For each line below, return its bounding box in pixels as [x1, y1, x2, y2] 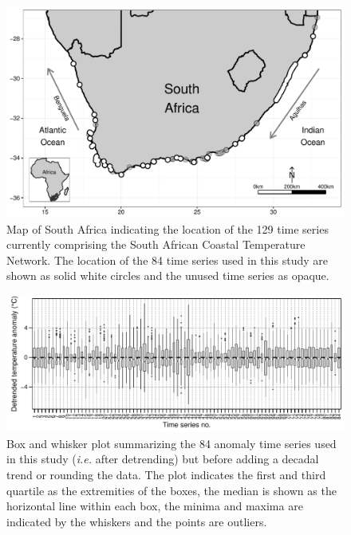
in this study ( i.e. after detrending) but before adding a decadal [6, 450, 319, 467]
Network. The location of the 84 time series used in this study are [6, 251, 328, 268]
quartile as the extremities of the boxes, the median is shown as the [6, 482, 337, 498]
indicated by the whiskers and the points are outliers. [6, 513, 267, 529]
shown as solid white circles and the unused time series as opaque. [6, 267, 329, 284]
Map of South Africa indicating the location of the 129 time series [6, 220, 329, 237]
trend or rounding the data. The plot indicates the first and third [6, 466, 326, 482]
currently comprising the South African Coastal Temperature [6, 236, 306, 253]
